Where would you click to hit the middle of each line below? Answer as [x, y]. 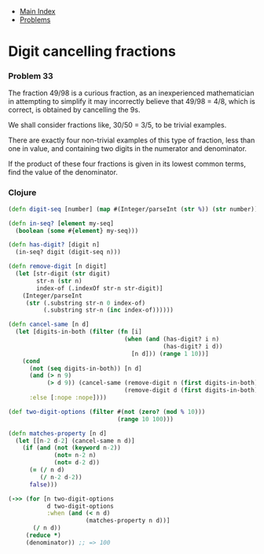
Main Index [37, 11]
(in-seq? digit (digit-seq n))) [68, 252]
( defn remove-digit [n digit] [58, 267]
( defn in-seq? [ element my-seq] [61, 223]
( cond [31, 361]
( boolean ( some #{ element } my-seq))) [77, 231]
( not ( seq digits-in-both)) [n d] [86, 368]
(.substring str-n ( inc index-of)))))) [108, 310]
